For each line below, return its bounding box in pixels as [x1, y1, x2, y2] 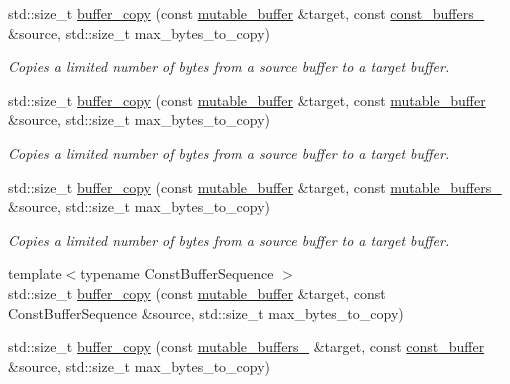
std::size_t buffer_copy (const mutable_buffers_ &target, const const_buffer [8, 336, 485, 357]
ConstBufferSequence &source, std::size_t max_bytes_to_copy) [8, 302, 404, 323]
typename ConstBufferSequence [80, 263, 274, 284]
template [8, 263, 62, 284]
